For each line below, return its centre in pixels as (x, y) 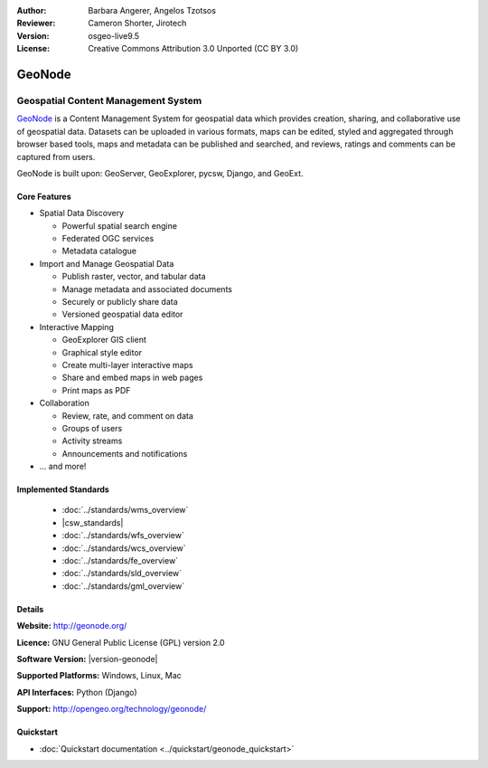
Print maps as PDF (96, 390)
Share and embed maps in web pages (132, 378)
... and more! (63, 467)
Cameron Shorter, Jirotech (137, 24)
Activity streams (92, 441)
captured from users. (56, 156)
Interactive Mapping (77, 327)
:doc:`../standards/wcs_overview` (124, 548)
